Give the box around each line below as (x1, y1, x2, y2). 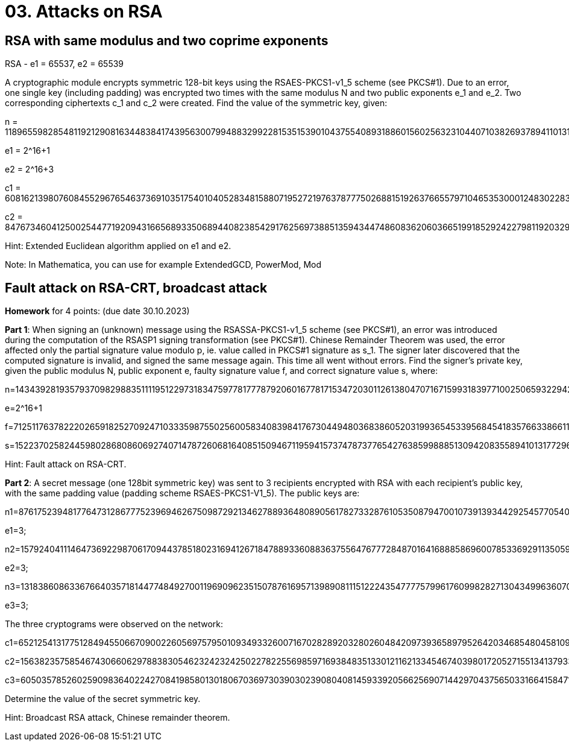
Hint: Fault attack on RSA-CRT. (5, 459, 127, 470)
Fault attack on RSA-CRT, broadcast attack (5, 280, 268, 296)
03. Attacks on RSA (5, 1, 163, 22)
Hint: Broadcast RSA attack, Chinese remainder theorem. (5, 712, 230, 723)
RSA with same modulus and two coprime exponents (5, 33, 329, 48)
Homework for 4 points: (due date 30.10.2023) (5, 306, 190, 317)
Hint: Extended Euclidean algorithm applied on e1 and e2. (5, 241, 231, 251)
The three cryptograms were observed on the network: (5, 619, 224, 630)
